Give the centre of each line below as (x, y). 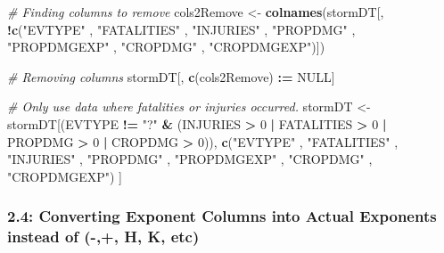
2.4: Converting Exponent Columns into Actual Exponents (222, 216)
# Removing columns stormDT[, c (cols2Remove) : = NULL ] (171, 76)
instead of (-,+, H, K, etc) (103, 237)
